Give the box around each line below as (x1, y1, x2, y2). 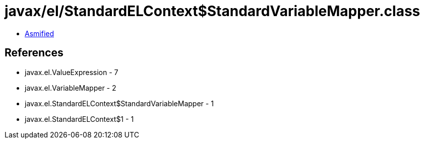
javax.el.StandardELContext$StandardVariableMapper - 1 (25, 99, 214, 108)
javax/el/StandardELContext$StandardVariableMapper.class (5, 3, 420, 20)
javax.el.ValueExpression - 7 (25, 67, 118, 77)
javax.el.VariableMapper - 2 (25, 83, 116, 92)
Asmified (25, 29, 54, 38)
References (5, 46, 64, 59)
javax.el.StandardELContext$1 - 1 (25, 114, 134, 123)
